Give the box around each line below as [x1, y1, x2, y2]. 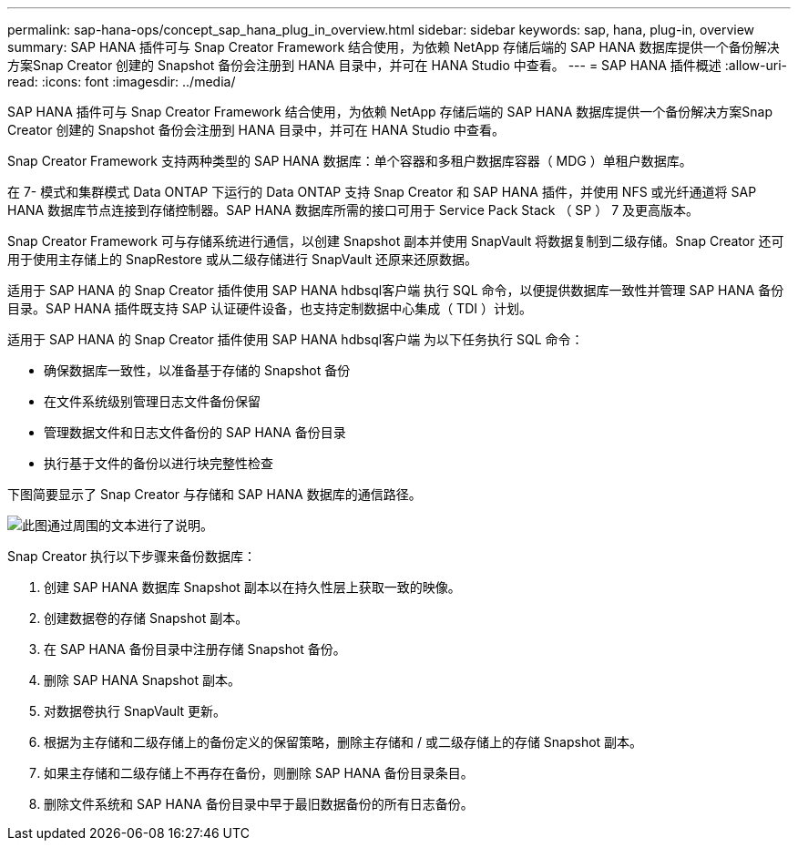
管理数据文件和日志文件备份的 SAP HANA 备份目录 [44, 424, 346, 440]
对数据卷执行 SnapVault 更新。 [44, 703, 227, 719]
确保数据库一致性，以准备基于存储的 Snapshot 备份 [44, 363, 351, 378]
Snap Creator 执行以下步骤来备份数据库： [7, 548, 257, 564]
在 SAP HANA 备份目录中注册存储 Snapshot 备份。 [44, 641, 346, 657]
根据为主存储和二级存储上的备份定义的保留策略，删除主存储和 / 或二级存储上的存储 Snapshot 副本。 [44, 734, 643, 750]
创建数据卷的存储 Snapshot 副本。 [44, 610, 249, 626]
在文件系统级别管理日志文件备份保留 [44, 393, 261, 409]
